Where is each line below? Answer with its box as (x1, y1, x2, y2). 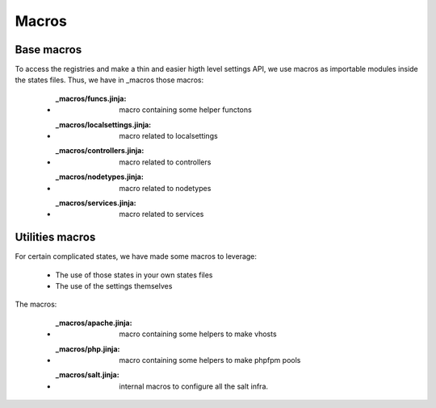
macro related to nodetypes (119, 183, 212, 193)
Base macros (15, 43, 82, 56)
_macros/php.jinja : (55, 343, 120, 354)
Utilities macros (15, 231, 96, 244)
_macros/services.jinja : (55, 198, 136, 207)
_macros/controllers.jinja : (55, 146, 145, 156)
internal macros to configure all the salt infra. (119, 381, 269, 391)
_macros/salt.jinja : (55, 370, 120, 380)
